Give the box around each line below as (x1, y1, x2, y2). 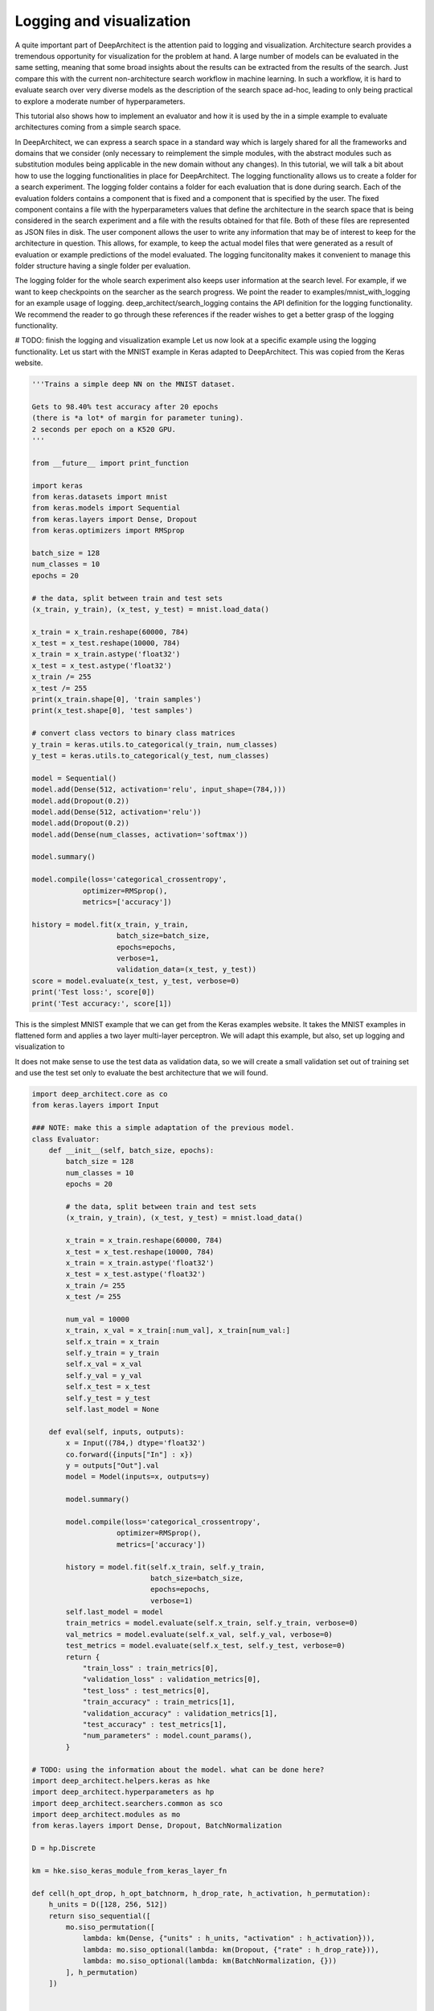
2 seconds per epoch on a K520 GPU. (31, 425, 177, 434)
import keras (31, 481, 84, 490)
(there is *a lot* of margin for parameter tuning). (31, 413, 244, 422)
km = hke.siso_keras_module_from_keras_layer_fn (31, 1866, 227, 1876)
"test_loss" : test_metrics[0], (82, 1686, 211, 1695)
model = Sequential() (31, 773, 117, 783)
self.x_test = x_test (65, 1382, 151, 1392)
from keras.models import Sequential (31, 504, 181, 512)
